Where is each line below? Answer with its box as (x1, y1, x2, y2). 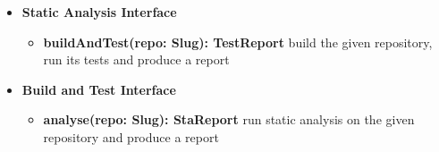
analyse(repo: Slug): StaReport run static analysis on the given (43, 110, 415, 129)
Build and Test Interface (21, 80, 176, 98)
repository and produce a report (43, 127, 219, 146)
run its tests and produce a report (43, 50, 230, 69)
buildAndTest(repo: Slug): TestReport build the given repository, (43, 32, 433, 51)
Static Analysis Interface (21, 3, 177, 21)
